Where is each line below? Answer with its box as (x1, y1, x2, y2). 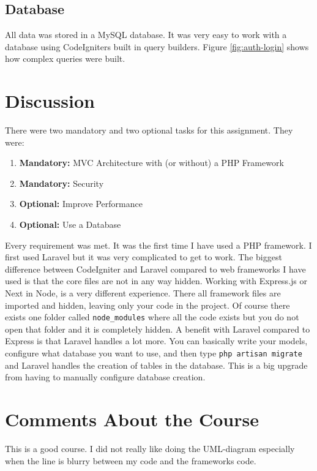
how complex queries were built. (5, 52, 125, 65)
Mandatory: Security (19, 176, 104, 189)
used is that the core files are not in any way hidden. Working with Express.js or (5, 274, 307, 287)
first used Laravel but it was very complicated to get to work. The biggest (5, 251, 282, 263)
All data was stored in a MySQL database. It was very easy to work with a (5, 28, 287, 41)
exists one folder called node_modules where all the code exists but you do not (5, 311, 299, 323)
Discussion (5, 88, 95, 113)
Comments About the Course (5, 407, 259, 432)
